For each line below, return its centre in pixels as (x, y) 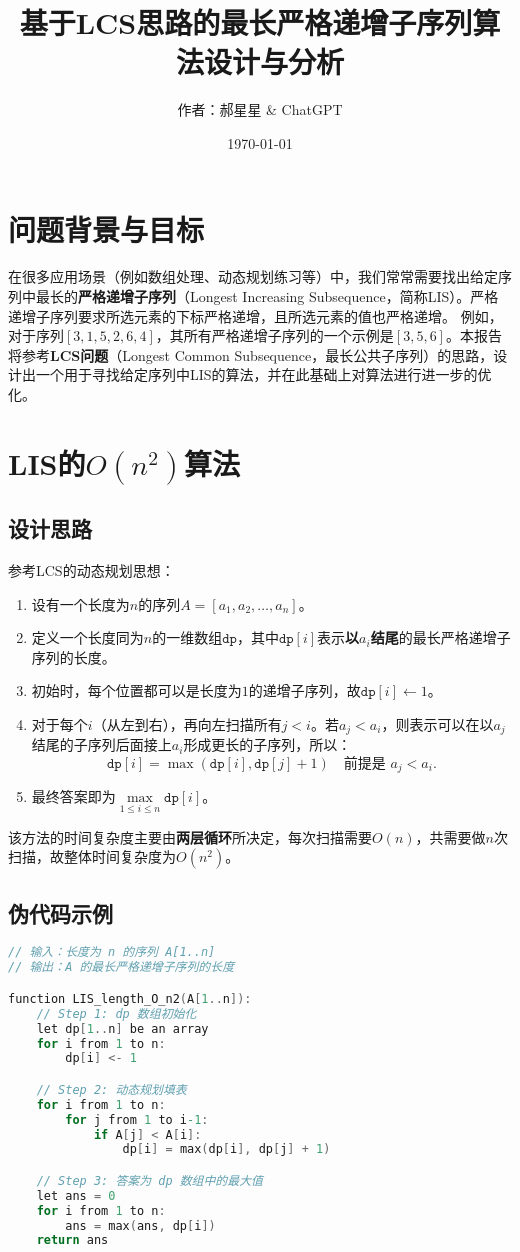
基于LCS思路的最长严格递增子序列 (246, 22)
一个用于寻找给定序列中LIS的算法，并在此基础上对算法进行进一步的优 (263, 374)
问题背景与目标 (106, 228)
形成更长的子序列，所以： (267, 744)
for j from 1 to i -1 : (137, 1119)
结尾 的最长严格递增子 (440, 637)
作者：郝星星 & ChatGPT (260, 109)
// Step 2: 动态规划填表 (111, 1089)
